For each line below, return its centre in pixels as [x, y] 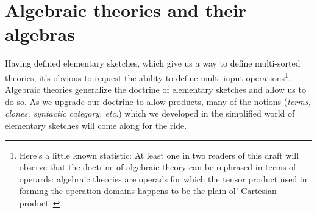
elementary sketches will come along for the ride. [96, 125]
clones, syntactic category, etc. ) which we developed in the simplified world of [150, 113]
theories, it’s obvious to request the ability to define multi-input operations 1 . [148, 76]
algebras [40, 34]
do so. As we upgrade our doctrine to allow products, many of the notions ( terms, [158, 101]
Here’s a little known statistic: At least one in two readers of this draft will [159, 155]
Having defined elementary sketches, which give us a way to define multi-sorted [153, 63]
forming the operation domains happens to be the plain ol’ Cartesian [148, 191]
